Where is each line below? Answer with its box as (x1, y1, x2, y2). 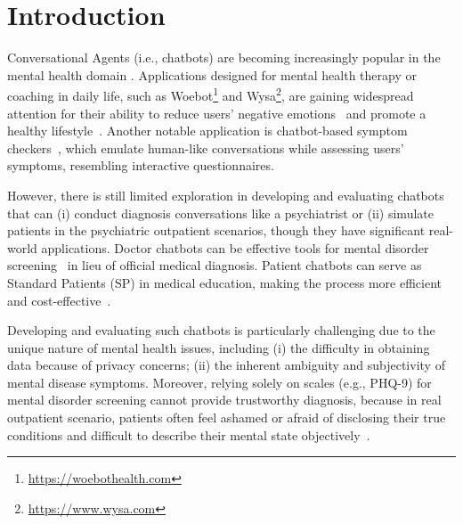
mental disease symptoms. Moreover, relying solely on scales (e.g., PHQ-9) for (7, 373, 432, 391)
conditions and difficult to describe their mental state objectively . (7, 425, 370, 444)
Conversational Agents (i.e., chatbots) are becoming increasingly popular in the (7, 48, 441, 67)
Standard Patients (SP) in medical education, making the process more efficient (7, 273, 443, 291)
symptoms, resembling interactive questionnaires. (7, 156, 274, 175)
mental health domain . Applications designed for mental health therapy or (7, 65, 417, 84)
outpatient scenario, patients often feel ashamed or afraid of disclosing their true (7, 408, 446, 427)
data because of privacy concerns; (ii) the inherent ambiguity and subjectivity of (7, 356, 445, 374)
